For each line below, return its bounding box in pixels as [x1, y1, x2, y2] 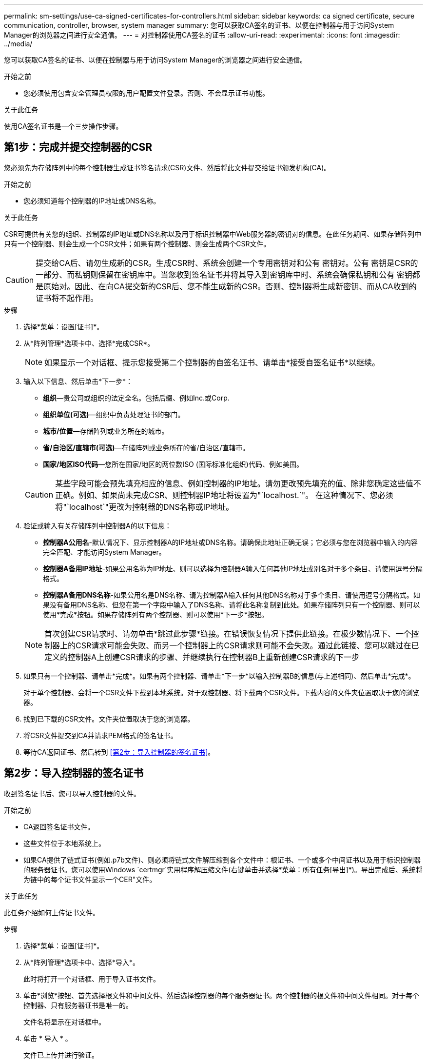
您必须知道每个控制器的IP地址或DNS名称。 [23, 196, 160, 205]
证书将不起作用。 [36, 293, 98, 303]
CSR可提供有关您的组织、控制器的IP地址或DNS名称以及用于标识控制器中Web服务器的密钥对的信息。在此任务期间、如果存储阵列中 [4, 229, 422, 238]
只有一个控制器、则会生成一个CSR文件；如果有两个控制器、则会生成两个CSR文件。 [4, 239, 271, 248]
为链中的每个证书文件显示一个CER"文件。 [23, 875, 156, 883]
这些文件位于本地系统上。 [23, 839, 105, 847]
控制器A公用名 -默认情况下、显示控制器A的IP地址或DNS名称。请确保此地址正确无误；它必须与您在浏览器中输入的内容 [43, 538, 418, 546]
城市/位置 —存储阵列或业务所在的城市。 [43, 426, 169, 435]
